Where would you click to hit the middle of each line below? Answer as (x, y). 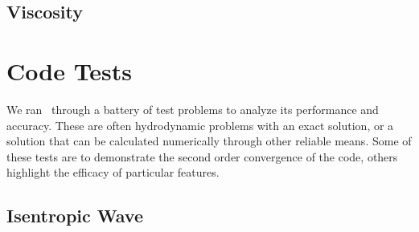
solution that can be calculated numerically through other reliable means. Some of (209, 141)
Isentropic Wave (75, 216)
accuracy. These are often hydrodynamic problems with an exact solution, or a (200, 125)
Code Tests (70, 70)
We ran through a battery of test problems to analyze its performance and (193, 109)
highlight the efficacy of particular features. (113, 172)
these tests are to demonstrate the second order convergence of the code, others (202, 156)
